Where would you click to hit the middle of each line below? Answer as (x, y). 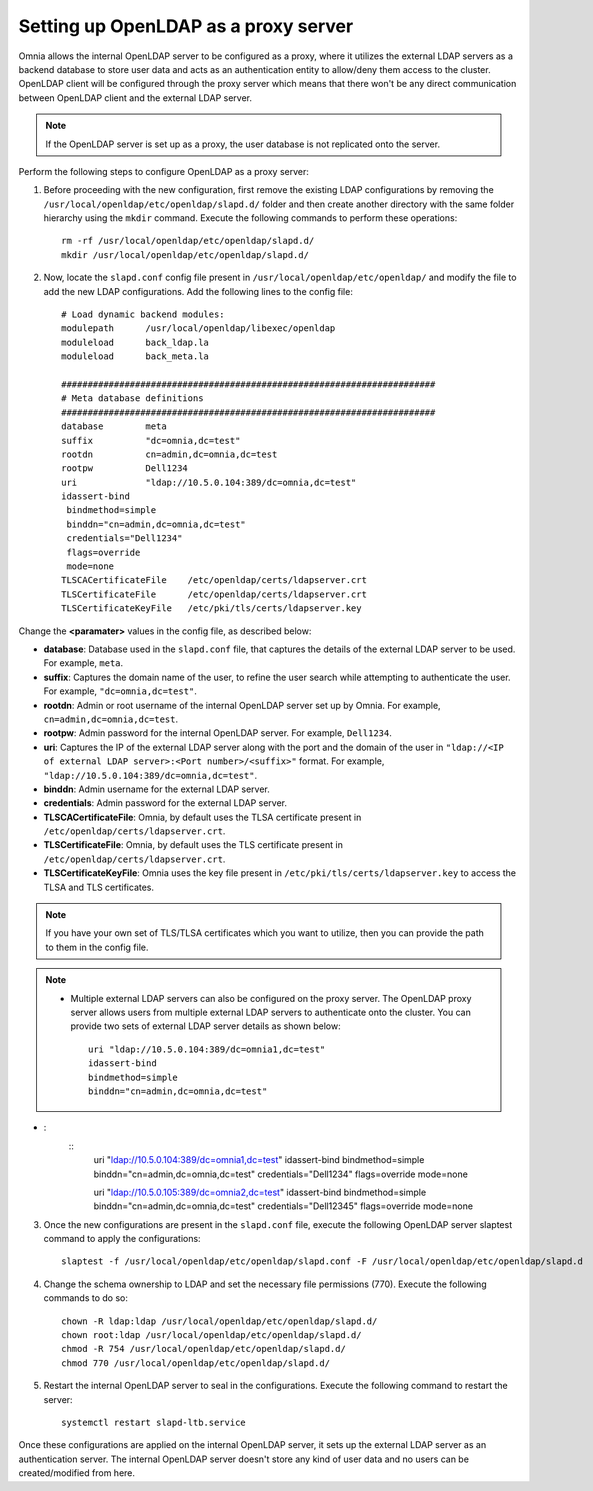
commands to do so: (86, 1298)
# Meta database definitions (132, 398)
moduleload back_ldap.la (135, 342)
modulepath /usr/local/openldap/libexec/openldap (198, 328)
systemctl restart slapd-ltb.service (154, 1422)
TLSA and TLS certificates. (99, 887)
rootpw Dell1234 (125, 468)
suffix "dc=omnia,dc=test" (151, 440)
